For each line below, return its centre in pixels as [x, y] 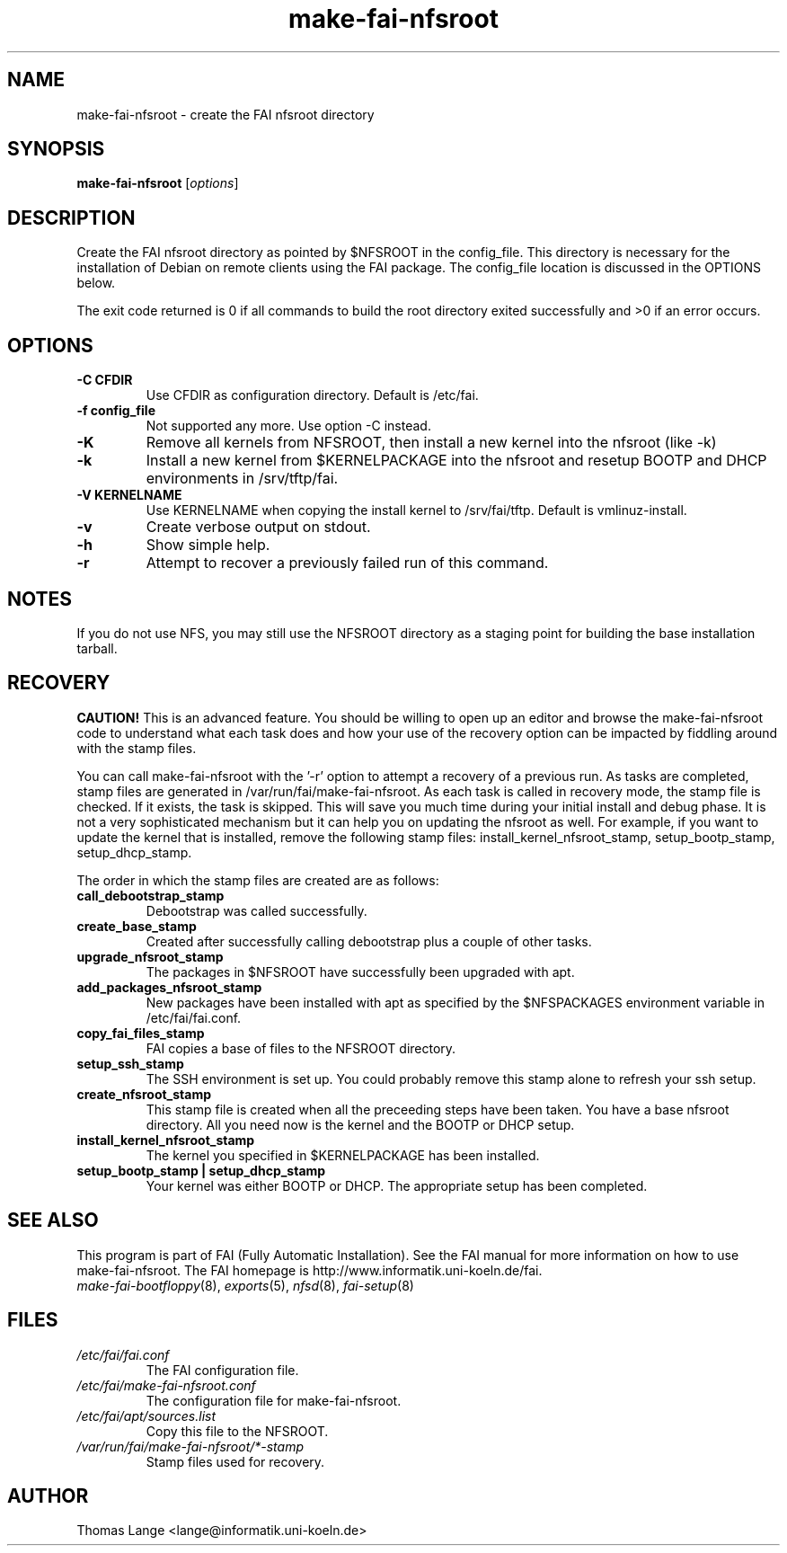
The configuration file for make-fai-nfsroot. [274, 1400]
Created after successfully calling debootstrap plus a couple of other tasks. [369, 941]
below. [96, 283]
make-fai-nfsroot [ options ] [158, 183]
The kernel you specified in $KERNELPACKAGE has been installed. [343, 1155]
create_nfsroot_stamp [144, 1094]
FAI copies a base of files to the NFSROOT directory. [301, 1048]
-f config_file [116, 411]
